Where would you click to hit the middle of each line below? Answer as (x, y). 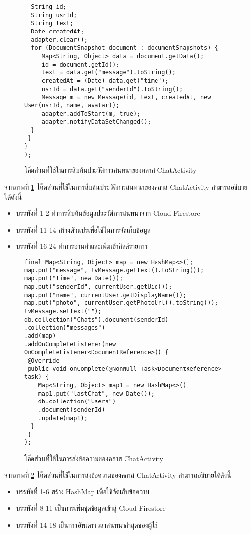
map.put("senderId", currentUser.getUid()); (98, 287)
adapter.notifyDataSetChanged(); (96, 122)
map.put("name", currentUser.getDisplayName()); (105, 295)
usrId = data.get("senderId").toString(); (112, 89)
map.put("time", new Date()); (74, 279)
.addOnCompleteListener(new (70, 344)
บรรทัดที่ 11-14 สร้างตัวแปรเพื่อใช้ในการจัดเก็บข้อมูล (83, 229)
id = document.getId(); (80, 64)
